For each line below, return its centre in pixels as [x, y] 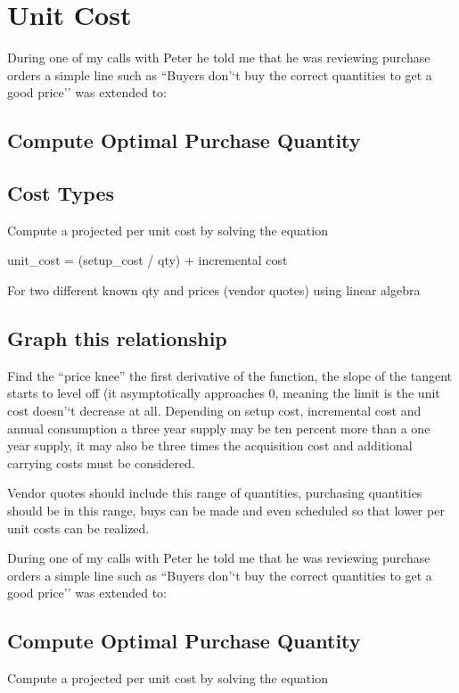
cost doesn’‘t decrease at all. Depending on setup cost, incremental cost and [214, 411]
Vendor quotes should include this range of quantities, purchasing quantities [215, 493]
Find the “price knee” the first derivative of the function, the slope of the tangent [230, 375]
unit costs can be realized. [78, 528]
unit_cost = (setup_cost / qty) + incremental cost [148, 260]
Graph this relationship [117, 338]
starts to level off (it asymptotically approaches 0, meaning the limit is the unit [224, 393]
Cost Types [61, 193]
